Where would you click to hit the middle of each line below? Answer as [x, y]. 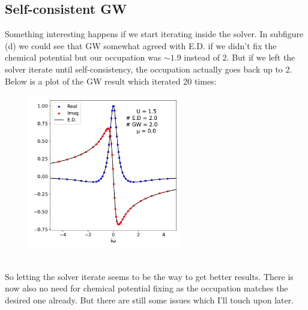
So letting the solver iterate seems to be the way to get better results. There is [149, 276]
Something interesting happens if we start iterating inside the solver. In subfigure [154, 34]
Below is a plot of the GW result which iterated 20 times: [111, 81]
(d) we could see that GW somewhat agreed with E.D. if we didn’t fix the [141, 45]
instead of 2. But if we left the [240, 57]
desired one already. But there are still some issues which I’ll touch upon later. [149, 300]
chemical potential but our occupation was [83, 57]
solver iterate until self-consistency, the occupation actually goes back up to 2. [149, 69]
